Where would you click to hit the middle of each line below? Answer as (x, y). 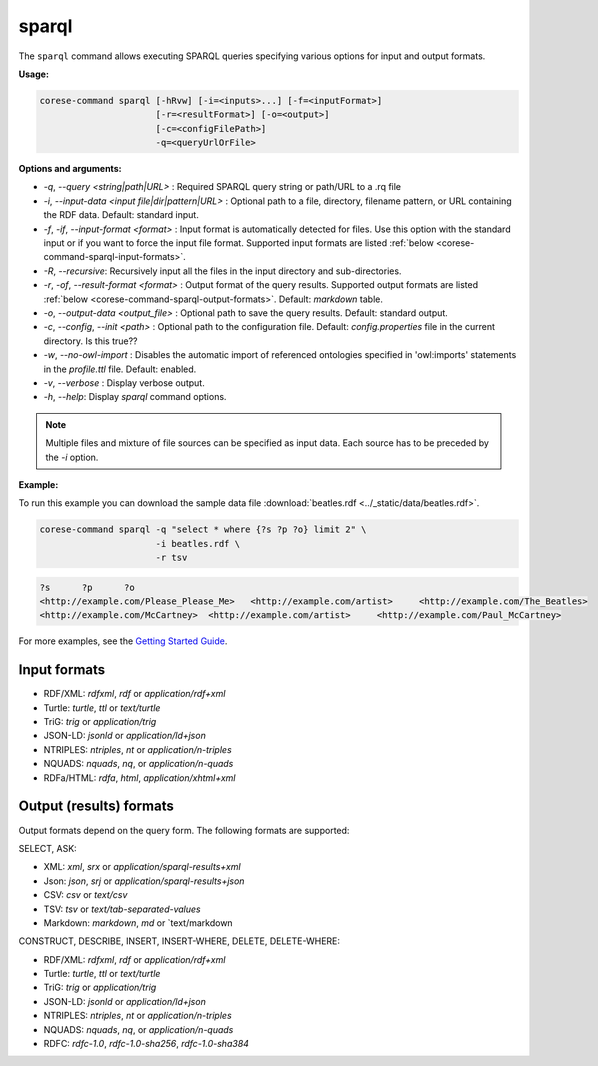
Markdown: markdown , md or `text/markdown (138, 922)
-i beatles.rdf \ (197, 543)
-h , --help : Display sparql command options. (135, 397)
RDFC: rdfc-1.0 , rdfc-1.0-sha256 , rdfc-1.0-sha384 (146, 1044)
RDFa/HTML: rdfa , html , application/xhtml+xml (139, 777)
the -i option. (72, 457)
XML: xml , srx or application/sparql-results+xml (142, 867)
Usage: (34, 74)
